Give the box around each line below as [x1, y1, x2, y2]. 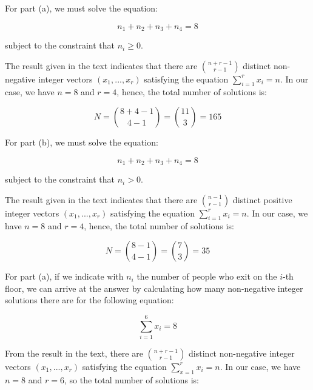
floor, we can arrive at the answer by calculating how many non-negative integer [5, 281, 303, 294]
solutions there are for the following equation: [5, 294, 174, 306]
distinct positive [232, 193, 292, 206]
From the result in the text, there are [5, 346, 143, 359]
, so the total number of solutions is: [64, 373, 199, 386]
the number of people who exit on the [136, 270, 277, 283]
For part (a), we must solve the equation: [5, 2, 158, 14]
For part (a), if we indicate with [5, 270, 124, 283]
